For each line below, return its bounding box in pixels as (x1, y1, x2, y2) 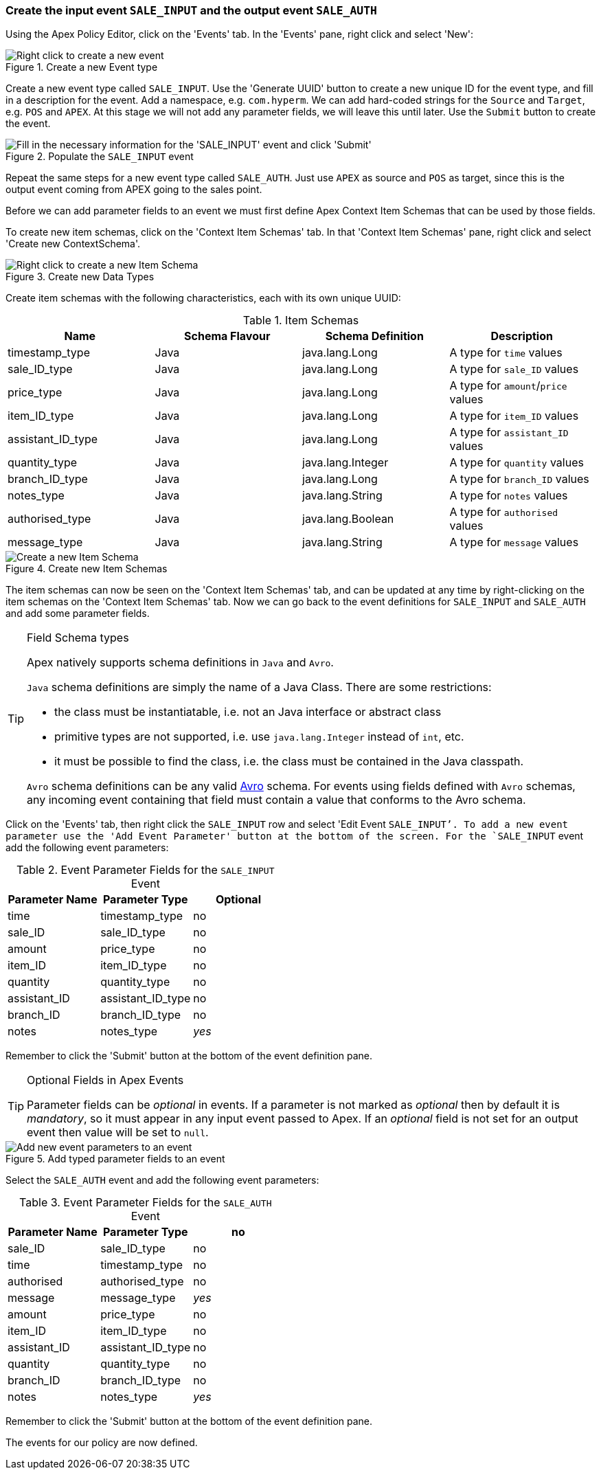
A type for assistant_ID (449, 425, 569, 440)
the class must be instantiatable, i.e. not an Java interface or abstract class (54, 705, 442, 719)
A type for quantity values (449, 455, 584, 470)
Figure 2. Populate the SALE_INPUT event (5, 150, 194, 163)
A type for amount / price (449, 379, 567, 393)
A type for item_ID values (449, 409, 579, 423)
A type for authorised (449, 505, 558, 519)
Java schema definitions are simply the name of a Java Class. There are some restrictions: (27, 680, 492, 695)
